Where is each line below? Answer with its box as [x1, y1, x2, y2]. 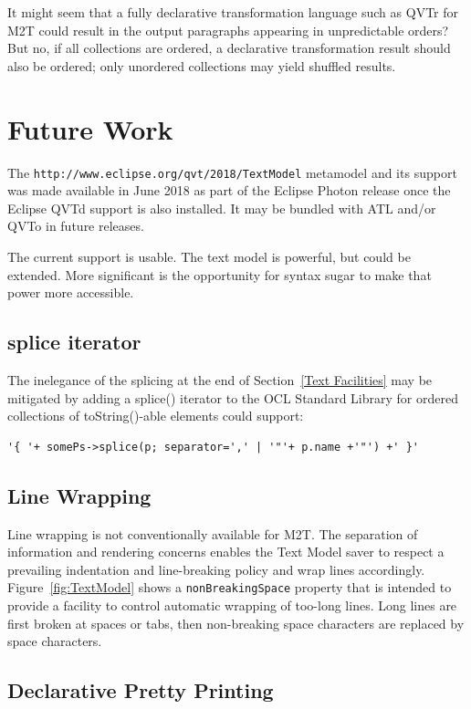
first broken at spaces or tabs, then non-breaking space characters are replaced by [7, 613, 465, 632]
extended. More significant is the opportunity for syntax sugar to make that [7, 265, 432, 284]
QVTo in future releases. [7, 216, 144, 235]
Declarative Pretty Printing [7, 676, 274, 704]
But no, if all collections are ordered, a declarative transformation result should [7, 38, 451, 57]
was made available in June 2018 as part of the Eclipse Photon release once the [7, 181, 451, 200]
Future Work [7, 109, 173, 147]
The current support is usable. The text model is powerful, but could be [7, 246, 411, 266]
